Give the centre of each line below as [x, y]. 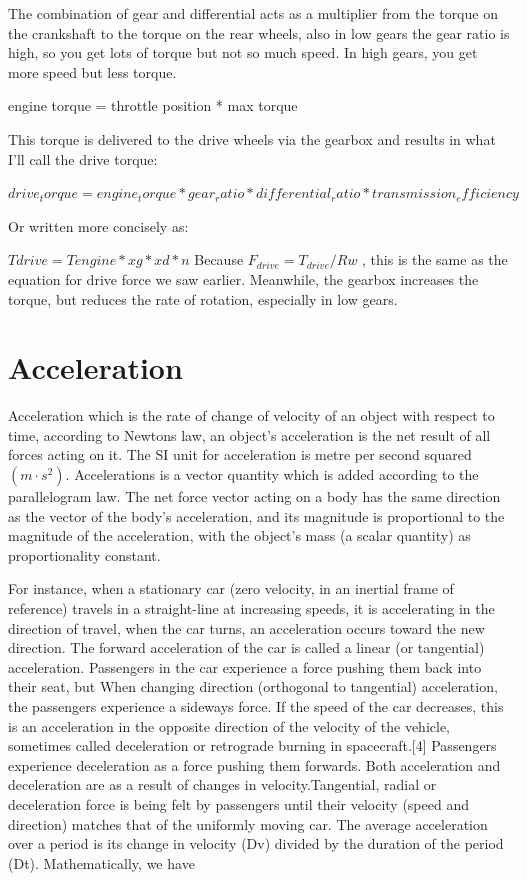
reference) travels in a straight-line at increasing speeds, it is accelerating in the [251, 608]
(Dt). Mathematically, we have [101, 862]
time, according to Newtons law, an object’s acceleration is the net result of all [249, 434]
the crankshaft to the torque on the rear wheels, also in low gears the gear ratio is [259, 32]
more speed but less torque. [92, 71]
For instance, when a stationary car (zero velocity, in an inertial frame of [231, 588]
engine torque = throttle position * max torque [153, 105]
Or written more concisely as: [98, 225]
